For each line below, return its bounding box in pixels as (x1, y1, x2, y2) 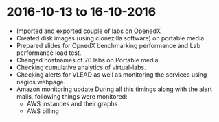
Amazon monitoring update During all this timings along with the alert (16, 85, 212, 93)
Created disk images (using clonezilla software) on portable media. (16, 34, 207, 42)
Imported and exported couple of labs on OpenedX (16, 27, 161, 35)
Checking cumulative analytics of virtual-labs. (16, 63, 146, 71)
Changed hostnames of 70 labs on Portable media (16, 56, 159, 64)
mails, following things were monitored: (16, 92, 128, 100)
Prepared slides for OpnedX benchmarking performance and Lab (16, 41, 200, 49)
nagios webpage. (16, 77, 66, 86)
